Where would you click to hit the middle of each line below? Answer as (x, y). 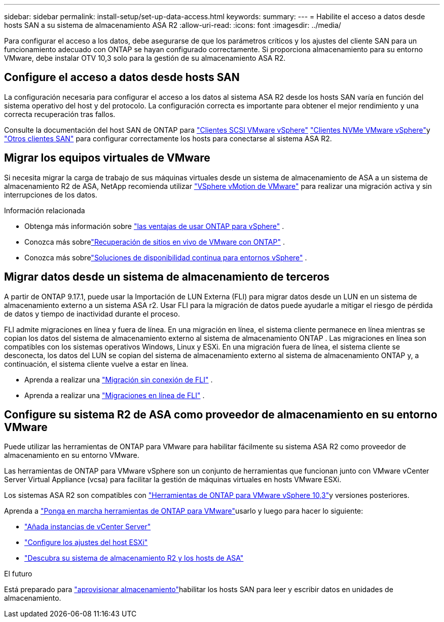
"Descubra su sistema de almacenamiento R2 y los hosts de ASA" (134, 558)
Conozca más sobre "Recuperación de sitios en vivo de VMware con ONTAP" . (155, 242)
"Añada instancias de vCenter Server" (88, 527)
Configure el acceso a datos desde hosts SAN (122, 77)
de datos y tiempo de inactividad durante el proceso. (92, 314)
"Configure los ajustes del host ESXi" (86, 542)
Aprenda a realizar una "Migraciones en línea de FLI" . (115, 395)
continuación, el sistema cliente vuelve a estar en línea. (96, 364)
